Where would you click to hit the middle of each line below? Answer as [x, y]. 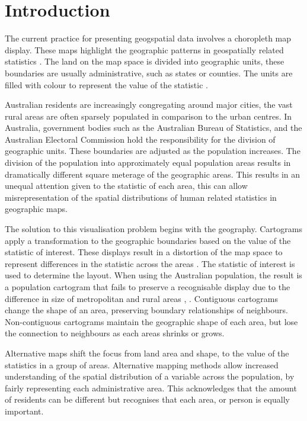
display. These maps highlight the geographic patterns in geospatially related [144, 49]
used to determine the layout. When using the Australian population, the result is [153, 275]
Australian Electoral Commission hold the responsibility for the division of [140, 139]
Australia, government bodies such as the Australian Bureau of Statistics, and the [153, 128]
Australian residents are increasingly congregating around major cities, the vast [149, 105]
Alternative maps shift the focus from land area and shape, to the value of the [147, 353]
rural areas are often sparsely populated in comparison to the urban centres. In [148, 116]
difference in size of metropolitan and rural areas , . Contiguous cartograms [142, 298]
